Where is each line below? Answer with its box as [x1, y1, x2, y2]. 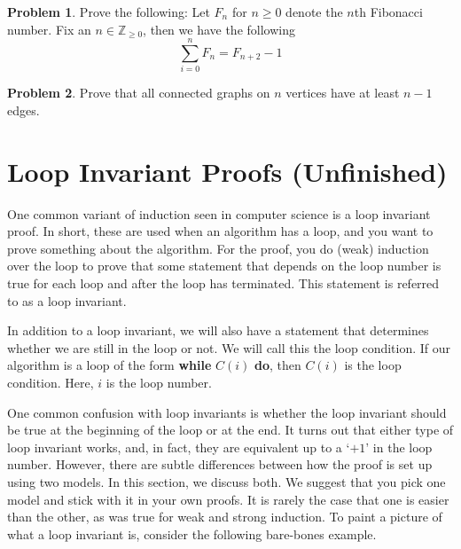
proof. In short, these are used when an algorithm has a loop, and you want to [7, 222, 434, 240]
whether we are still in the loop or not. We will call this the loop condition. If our [7, 338, 451, 357]
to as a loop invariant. [7, 291, 127, 310]
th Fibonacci [354, 3, 423, 20]
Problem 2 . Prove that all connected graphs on [7, 83, 270, 102]
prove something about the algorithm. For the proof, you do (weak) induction [7, 239, 429, 257]
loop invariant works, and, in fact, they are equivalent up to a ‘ [7, 437, 350, 456]
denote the [285, 3, 343, 20]
